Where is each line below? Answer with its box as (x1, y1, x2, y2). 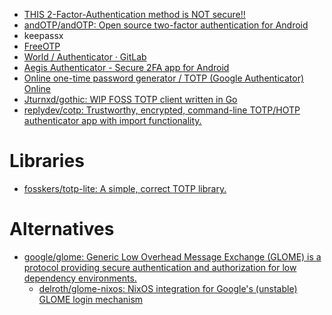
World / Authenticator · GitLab (23, 51, 147, 63)
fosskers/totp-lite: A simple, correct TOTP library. (23, 182, 227, 194)
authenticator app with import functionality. (23, 115, 202, 126)
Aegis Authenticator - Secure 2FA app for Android (23, 62, 230, 73)
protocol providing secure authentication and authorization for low (23, 261, 297, 273)
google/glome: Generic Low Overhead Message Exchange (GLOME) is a (23, 250, 322, 263)
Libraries (9, 150, 85, 173)
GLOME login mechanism (38, 293, 144, 305)
